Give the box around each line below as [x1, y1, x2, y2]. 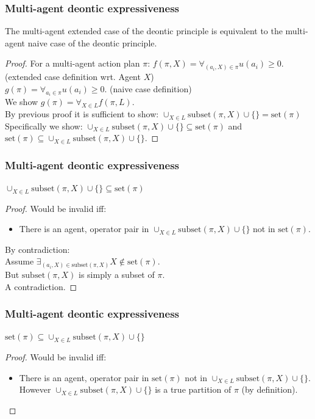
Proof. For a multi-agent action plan [5, 57, 140, 70]
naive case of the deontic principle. [27, 36, 157, 49]
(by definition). [241, 383, 298, 396]
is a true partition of [155, 383, 232, 396]
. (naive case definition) [104, 82, 192, 95]
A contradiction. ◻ [5, 280, 77, 293]
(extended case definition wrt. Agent [5, 70, 141, 83]
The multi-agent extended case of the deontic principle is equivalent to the [5, 24, 283, 37]
